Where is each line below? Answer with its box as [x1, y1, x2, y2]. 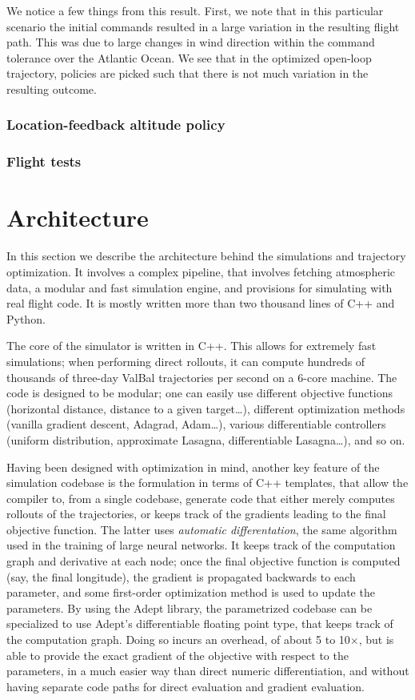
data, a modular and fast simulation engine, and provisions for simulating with [6, 279, 393, 296]
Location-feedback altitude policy [6, 115, 225, 135]
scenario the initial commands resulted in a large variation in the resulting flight [6, 18, 400, 34]
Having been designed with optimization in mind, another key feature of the [6, 458, 380, 475]
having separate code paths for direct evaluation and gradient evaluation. [6, 678, 365, 694]
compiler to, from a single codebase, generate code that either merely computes [6, 489, 395, 506]
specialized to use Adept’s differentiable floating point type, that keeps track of [6, 615, 393, 632]
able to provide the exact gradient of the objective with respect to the [6, 646, 349, 663]
